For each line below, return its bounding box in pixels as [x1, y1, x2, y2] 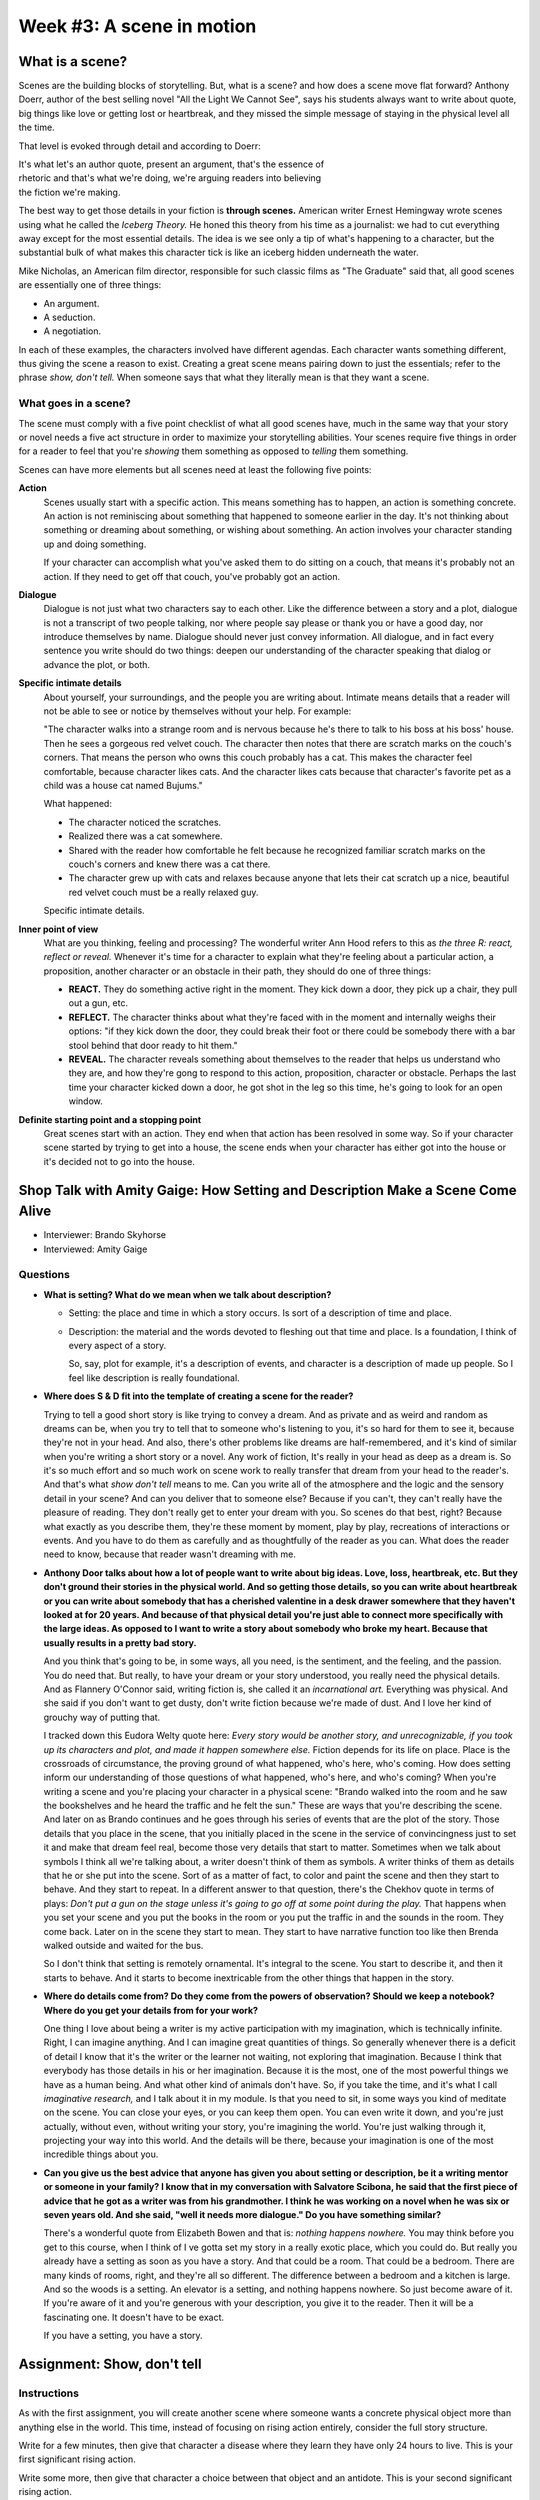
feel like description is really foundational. [68, 1371, 240, 1384]
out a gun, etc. [68, 997, 129, 1009]
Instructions [18, 2386, 80, 2400]
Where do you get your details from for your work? [43, 2004, 259, 2016]
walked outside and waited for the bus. [43, 1939, 204, 1951]
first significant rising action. [18, 2453, 137, 2465]
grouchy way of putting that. [43, 1711, 161, 1723]
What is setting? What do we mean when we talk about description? [43, 1288, 332, 1300]
